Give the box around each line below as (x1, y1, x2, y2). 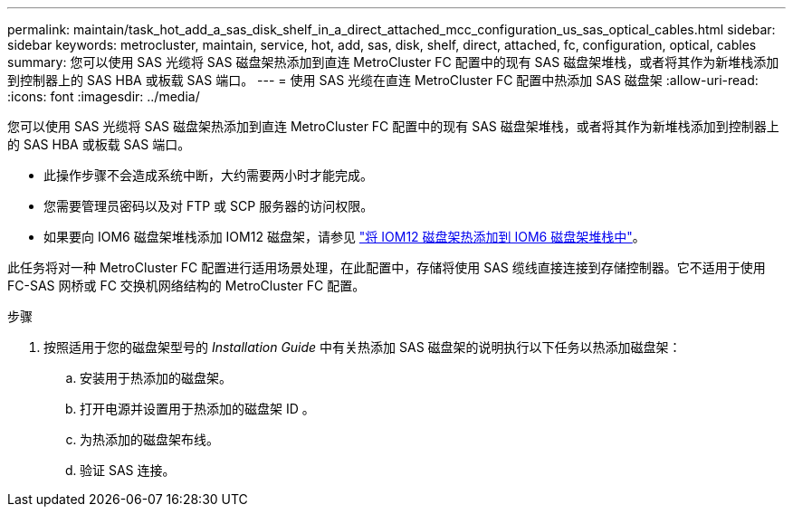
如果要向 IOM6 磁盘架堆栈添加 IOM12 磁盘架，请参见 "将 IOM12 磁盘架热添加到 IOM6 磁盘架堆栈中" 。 (43, 229, 645, 244)
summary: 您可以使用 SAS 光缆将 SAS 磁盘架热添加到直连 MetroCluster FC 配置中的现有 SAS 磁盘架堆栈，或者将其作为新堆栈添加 (7, 54, 779, 70)
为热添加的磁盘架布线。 (80, 432, 219, 447)
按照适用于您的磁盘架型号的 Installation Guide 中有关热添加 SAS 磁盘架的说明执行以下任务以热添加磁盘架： (43, 339, 682, 355)
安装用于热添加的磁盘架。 (80, 370, 232, 385)
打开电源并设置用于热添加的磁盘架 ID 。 (80, 401, 315, 416)
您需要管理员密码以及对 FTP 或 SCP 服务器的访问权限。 (43, 198, 374, 214)
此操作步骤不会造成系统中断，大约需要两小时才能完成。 (43, 167, 373, 183)
